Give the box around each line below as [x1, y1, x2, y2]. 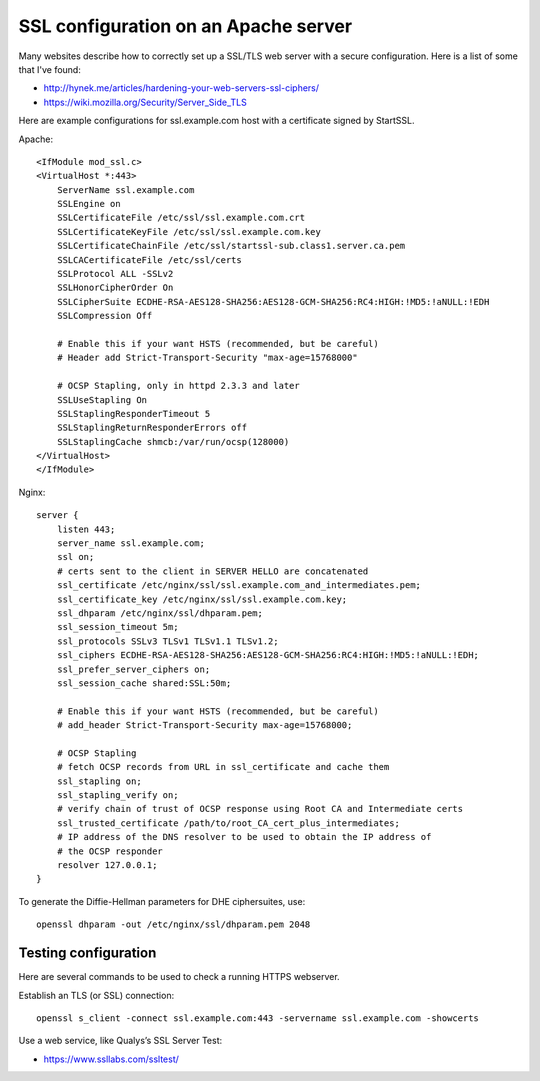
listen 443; [56, 523, 116, 535]
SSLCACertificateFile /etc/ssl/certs [56, 254, 242, 265]
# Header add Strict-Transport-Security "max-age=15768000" [56, 352, 359, 364]
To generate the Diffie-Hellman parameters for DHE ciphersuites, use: [18, 895, 306, 907]
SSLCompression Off [56, 310, 153, 322]
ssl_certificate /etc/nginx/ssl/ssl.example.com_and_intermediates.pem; [56, 580, 422, 591]
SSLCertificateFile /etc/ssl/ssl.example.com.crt [56, 212, 305, 224]
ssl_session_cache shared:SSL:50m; [56, 677, 232, 689]
